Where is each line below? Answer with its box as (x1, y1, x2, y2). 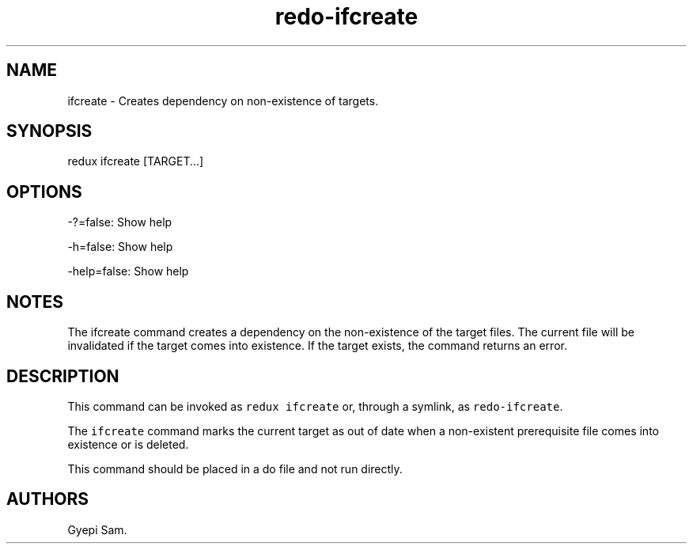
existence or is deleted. (67, 437, 189, 451)
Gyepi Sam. (67, 522, 127, 537)
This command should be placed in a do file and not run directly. (67, 461, 403, 476)
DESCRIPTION (6, 366, 119, 386)
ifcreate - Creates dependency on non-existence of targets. (67, 93, 379, 108)
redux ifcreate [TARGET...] (67, 154, 204, 169)
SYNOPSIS (6, 121, 93, 142)
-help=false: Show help (67, 264, 189, 279)
